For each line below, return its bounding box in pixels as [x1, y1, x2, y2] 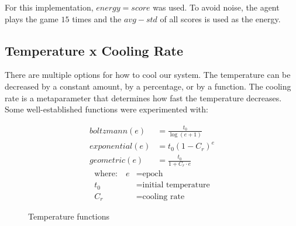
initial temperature [142, 181, 210, 190]
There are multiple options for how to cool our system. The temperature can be [5, 69, 291, 81]
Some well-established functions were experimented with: [5, 103, 208, 115]
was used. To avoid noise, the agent [153, 1, 280, 13]
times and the [72, 12, 122, 25]
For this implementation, [5, 1, 94, 13]
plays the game [5, 12, 58, 25]
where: [94, 170, 118, 179]
